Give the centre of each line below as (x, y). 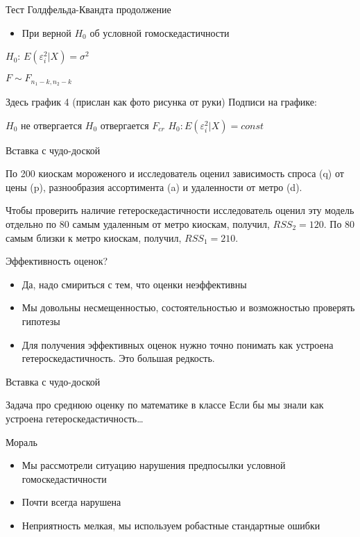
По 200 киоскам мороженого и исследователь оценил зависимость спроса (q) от (175, 173)
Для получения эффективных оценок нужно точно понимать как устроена (178, 344)
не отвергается (51, 125)
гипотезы (41, 321)
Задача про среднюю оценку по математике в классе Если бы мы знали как (165, 405)
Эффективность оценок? (57, 261)
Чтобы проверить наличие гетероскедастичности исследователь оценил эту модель (180, 210)
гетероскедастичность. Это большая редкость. (118, 358)
